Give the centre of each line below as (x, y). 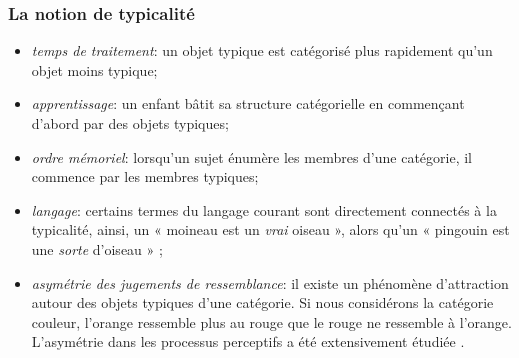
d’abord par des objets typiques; (130, 123)
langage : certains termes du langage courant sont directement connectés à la (264, 209)
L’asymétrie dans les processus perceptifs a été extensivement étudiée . (248, 341)
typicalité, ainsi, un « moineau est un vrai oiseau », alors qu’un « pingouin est (270, 229)
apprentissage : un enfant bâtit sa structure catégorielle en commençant (248, 103)
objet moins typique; (94, 69)
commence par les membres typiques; (145, 176)
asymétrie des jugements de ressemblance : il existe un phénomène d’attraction (270, 282)
